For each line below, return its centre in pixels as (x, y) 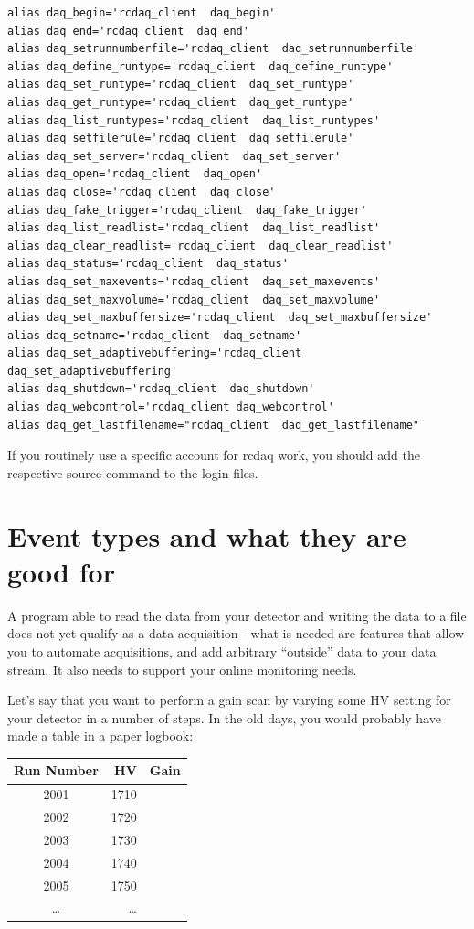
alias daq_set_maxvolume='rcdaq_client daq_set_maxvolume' (194, 299)
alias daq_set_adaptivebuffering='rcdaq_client (155, 353)
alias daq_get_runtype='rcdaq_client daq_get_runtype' (181, 102)
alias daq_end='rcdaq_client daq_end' (128, 31)
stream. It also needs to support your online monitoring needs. (182, 669)
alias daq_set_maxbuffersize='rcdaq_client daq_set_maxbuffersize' (220, 318)
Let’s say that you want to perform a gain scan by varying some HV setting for (229, 700)
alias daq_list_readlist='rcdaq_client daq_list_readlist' (194, 228)
